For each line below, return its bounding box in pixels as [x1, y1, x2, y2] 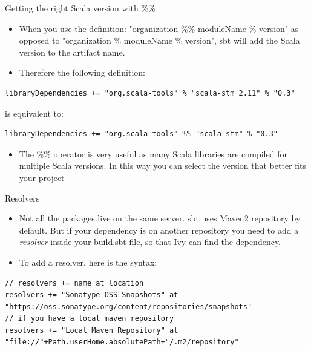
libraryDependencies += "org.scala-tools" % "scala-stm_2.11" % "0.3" [5, 88, 295, 97]
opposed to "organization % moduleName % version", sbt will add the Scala [19, 34, 300, 47]
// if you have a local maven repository [5, 314, 174, 323]
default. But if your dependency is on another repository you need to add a [19, 223, 299, 236]
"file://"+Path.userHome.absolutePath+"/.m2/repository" [5, 338, 239, 347]
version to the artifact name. [19, 45, 125, 58]
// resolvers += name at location [5, 278, 144, 287]
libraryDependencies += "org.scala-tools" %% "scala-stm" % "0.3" [5, 130, 278, 139]
